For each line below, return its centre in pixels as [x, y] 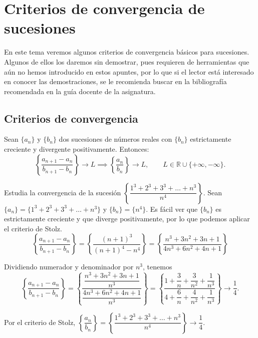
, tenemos [158, 267]
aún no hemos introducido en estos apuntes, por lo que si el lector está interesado [129, 71]
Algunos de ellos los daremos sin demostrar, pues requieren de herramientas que [127, 61]
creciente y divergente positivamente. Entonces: [77, 149]
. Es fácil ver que [172, 209]
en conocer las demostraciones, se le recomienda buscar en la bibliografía [115, 81]
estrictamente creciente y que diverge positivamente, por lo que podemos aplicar [127, 219]
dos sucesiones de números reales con [115, 139]
